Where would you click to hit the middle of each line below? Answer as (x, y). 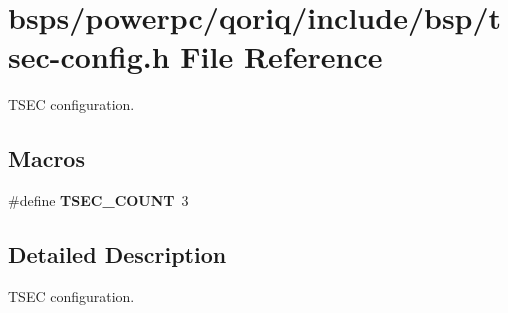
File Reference (281, 56)
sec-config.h (89, 56)
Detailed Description (117, 254)
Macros (46, 158)
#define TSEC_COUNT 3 (98, 200)
